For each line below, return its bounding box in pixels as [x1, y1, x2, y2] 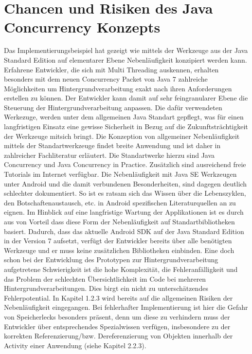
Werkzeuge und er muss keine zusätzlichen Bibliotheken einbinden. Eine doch [4, 245, 234, 255]
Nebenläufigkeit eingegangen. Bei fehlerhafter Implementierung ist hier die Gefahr [4, 302, 248, 312]
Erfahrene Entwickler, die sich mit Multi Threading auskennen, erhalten [4, 64, 219, 74]
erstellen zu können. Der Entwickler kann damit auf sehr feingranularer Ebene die [4, 93, 248, 103]
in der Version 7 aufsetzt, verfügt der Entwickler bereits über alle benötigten [4, 236, 232, 246]
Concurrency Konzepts [4, 17, 161, 37]
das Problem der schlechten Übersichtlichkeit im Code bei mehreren [4, 273, 206, 284]
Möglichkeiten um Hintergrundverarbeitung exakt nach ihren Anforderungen [4, 83, 232, 93]
